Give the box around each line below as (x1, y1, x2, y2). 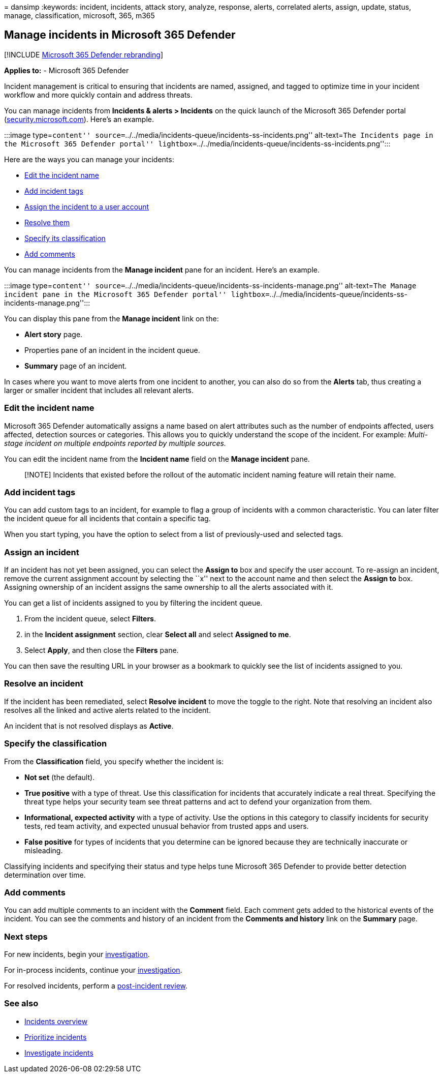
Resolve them (24, 218, 70, 227)
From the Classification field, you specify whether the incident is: (4, 757, 224, 766)
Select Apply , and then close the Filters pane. (24, 646, 179, 655)
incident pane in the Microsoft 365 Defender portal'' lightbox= (4, 290, 270, 298)
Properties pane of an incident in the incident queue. (24, 345, 200, 354)
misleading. (24, 846, 63, 855)
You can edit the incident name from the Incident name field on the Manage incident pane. (4, 454, 310, 463)
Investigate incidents (24, 1048, 93, 1057)
